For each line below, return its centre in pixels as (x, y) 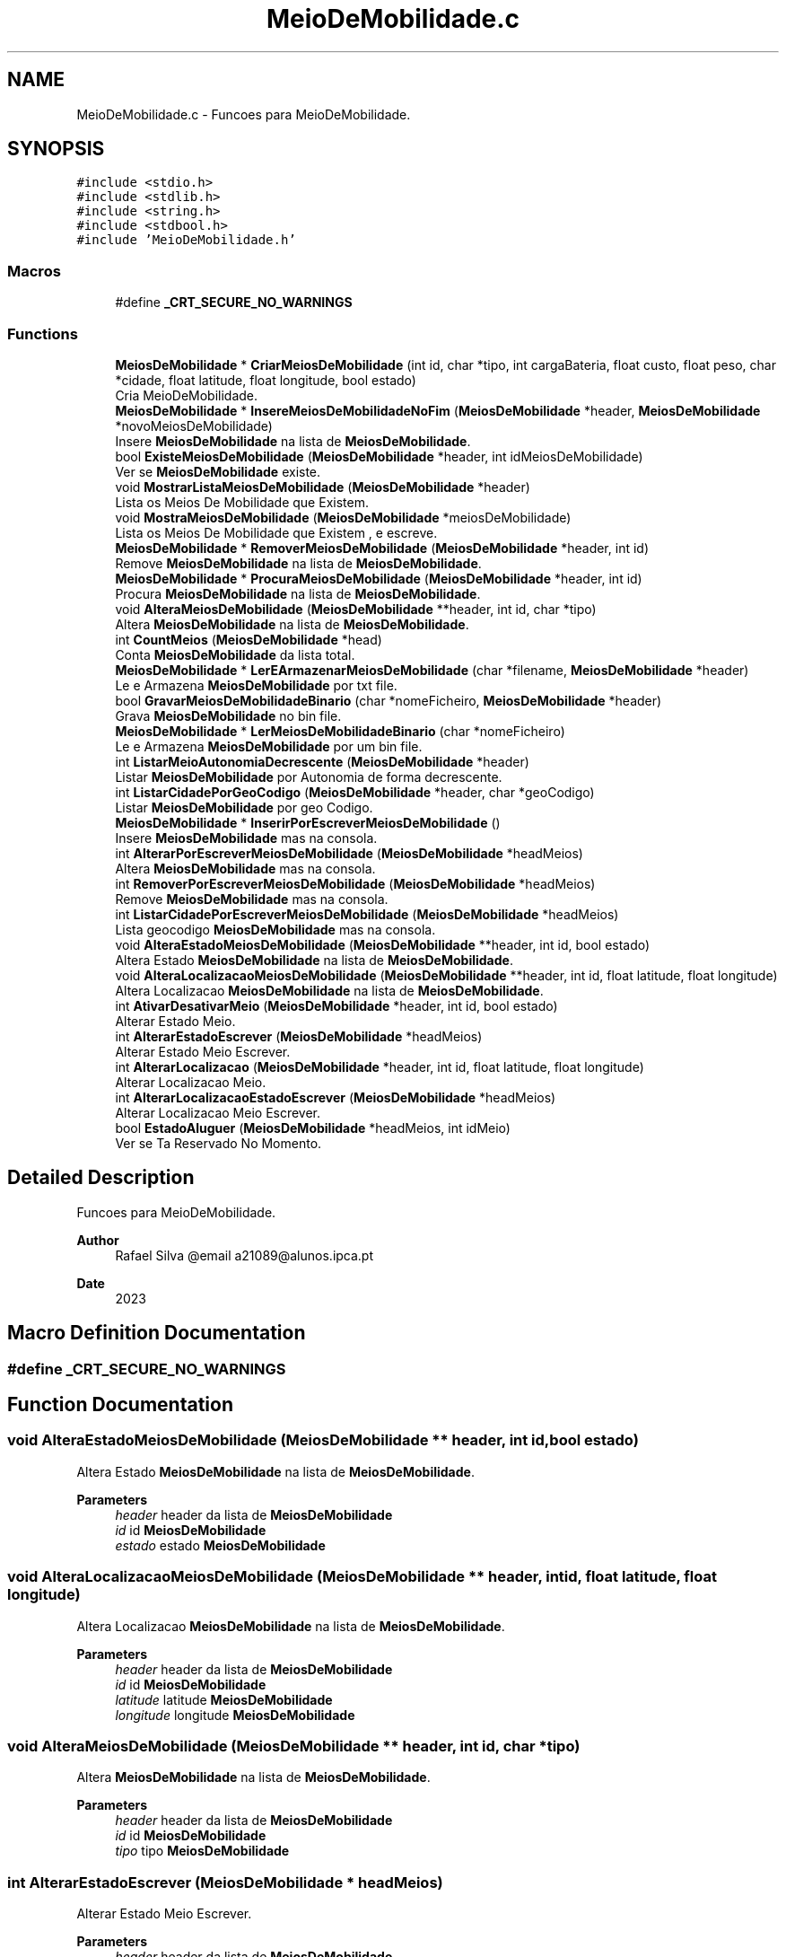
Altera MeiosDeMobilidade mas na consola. (245, 868)
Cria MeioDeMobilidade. (187, 395)
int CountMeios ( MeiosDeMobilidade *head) (249, 639)
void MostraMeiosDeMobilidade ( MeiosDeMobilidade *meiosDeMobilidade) (343, 517)
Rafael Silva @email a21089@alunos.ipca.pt (245, 1255)
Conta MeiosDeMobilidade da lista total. (235, 654)
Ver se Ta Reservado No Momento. (218, 1143)
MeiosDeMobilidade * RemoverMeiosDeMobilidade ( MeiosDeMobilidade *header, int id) (382, 548)
